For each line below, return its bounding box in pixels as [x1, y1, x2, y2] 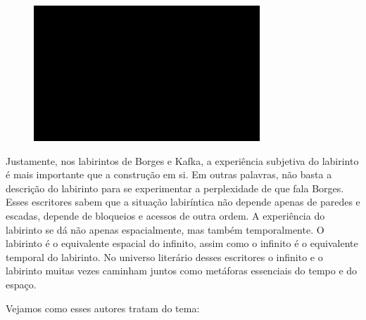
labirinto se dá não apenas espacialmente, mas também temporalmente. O [6, 222, 324, 236]
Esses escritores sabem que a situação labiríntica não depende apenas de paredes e [6, 194, 360, 209]
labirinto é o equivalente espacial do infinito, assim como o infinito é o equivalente [6, 236, 358, 251]
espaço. [6, 276, 37, 291]
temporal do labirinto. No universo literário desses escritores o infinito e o [6, 249, 323, 264]
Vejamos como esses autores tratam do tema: [6, 300, 200, 315]
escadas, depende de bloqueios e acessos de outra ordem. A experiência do [6, 208, 325, 222]
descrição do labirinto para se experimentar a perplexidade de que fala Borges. [6, 180, 344, 195]
